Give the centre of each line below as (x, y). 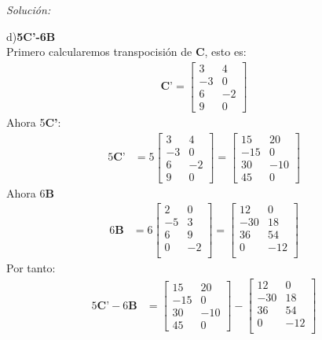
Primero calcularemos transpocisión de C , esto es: (126, 52)
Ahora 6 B (30, 192)
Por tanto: (31, 268)
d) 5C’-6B (31, 36)
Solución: (29, 9)
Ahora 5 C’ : (34, 122)
